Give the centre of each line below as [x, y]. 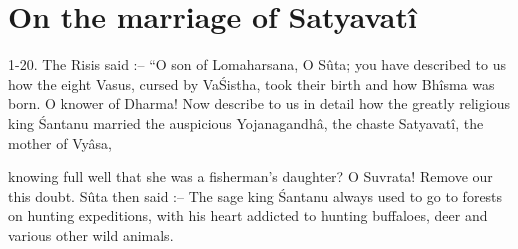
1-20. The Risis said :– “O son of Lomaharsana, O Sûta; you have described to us [257, 64]
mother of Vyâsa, [60, 142]
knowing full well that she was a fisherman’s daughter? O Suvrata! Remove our [250, 176]
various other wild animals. [91, 234]
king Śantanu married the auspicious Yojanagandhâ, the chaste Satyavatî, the [246, 122]
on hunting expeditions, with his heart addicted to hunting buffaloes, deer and [248, 215]
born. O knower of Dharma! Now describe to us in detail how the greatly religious [259, 103]
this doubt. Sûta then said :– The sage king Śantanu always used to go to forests [255, 195]
